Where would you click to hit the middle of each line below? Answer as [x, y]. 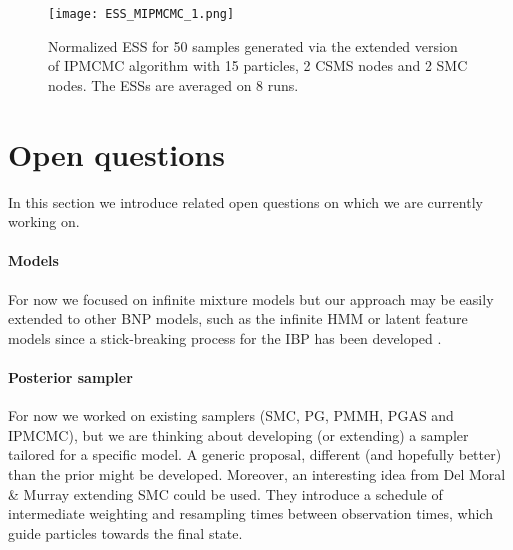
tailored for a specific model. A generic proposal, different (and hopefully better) [255, 454]
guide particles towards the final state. [125, 532]
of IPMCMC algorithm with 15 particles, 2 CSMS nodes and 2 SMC [258, 65]
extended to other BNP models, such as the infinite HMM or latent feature [238, 318]
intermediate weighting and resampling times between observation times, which [250, 513]
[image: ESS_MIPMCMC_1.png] [141, 14]
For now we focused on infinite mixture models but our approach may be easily [251, 298]
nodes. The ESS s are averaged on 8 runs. [173, 84]
